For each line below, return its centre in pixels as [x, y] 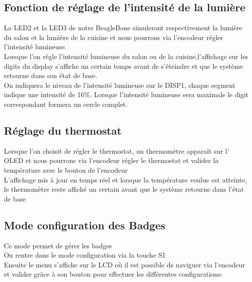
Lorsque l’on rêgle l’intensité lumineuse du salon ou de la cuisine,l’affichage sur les [126, 56]
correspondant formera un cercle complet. [66, 104]
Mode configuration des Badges [85, 225]
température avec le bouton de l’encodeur [66, 170]
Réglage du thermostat [63, 130]
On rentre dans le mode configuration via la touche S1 [85, 255]
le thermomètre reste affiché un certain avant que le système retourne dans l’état [124, 189]
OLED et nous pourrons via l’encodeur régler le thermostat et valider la [111, 160]
